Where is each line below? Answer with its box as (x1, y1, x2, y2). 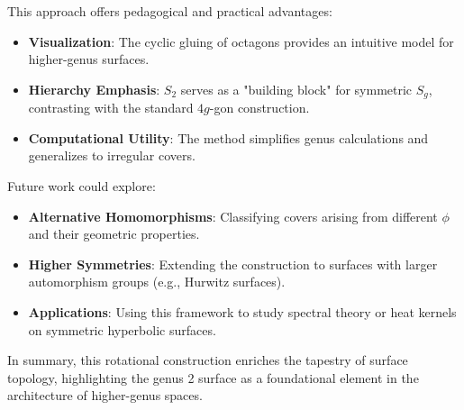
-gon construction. (209, 98, 310, 117)
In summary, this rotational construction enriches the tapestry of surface (7, 351, 408, 369)
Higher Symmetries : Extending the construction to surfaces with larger (28, 254, 438, 273)
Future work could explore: (7, 177, 156, 196)
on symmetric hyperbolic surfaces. (28, 320, 216, 339)
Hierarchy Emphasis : (28, 79, 160, 98)
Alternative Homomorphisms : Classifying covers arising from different (28, 206, 438, 225)
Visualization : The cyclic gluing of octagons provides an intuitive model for (28, 32, 454, 50)
